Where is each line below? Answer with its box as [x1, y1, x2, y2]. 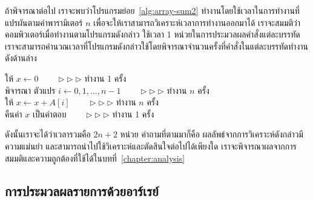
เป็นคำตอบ [32, 107, 67, 120]
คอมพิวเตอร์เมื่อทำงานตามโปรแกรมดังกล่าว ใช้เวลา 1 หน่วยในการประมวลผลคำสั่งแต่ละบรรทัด [5, 28, 300, 41]
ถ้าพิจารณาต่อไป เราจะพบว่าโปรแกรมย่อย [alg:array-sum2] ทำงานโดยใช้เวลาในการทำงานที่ [5, 4, 300, 16]
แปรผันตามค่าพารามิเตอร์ [5, 16, 83, 28]
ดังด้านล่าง [5, 51, 37, 64]
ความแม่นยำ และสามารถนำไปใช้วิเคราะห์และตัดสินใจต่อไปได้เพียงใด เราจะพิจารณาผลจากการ [5, 139, 297, 152]
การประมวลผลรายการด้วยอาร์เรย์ [5, 181, 159, 200]
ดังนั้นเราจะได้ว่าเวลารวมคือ [5, 128, 91, 140]
